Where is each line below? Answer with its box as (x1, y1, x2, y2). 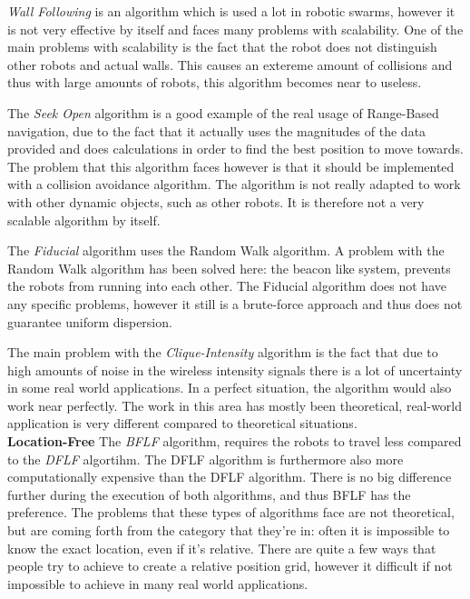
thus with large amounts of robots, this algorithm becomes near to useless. (7, 73, 422, 92)
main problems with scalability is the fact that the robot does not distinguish (7, 37, 437, 56)
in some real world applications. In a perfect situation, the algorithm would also (7, 378, 452, 397)
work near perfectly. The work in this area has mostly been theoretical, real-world (7, 395, 463, 414)
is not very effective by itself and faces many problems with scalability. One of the (7, 19, 464, 38)
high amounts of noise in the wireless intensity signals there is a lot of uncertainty (7, 360, 463, 379)
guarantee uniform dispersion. (7, 312, 172, 331)
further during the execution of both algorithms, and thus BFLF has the (7, 484, 411, 504)
